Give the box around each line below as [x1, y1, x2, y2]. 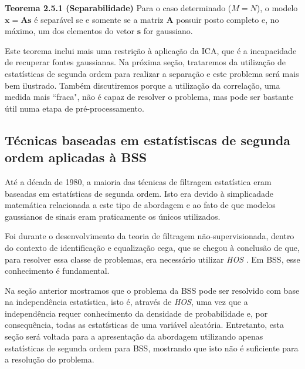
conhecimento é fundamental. [5, 264, 110, 277]
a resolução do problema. [5, 353, 94, 365]
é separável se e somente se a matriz [34, 13, 164, 25]
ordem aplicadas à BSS [5, 148, 147, 166]
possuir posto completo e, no [176, 13, 279, 25]
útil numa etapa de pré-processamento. [5, 102, 144, 114]
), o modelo [256, 2, 298, 14]
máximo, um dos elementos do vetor [5, 25, 135, 37]
